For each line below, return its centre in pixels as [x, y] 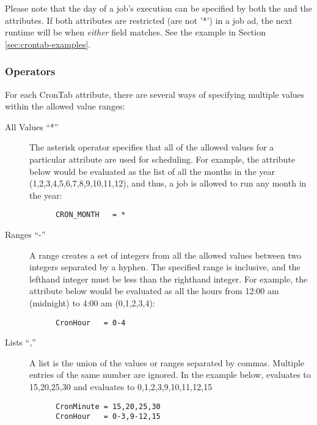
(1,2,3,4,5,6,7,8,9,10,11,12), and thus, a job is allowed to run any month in [168, 183]
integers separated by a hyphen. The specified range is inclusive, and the [165, 267]
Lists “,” [20, 342]
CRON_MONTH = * [90, 215]
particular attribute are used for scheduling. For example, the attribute [162, 159]
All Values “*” [32, 126]
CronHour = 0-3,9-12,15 [108, 417]
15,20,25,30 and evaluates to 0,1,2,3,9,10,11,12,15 [121, 386]
